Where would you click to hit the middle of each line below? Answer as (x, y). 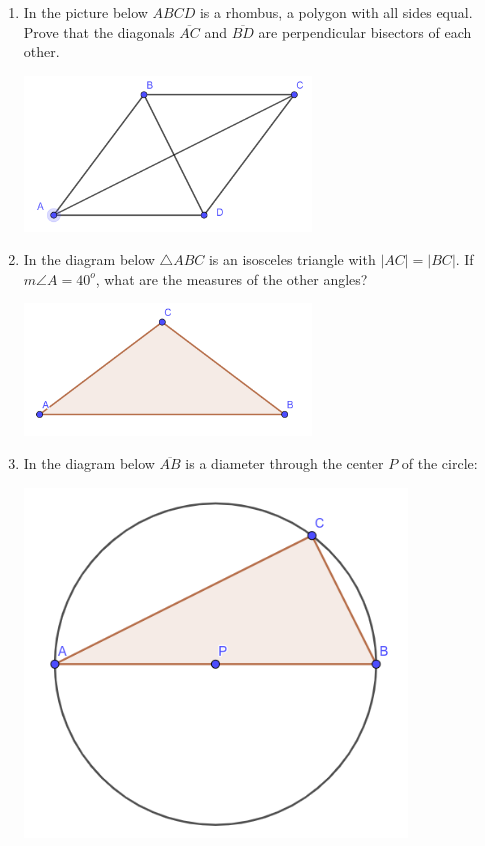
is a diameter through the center (284, 463)
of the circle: (439, 463)
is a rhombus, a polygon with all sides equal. (336, 12)
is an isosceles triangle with (292, 259)
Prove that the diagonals (99, 31)
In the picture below (85, 12)
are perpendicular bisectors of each (365, 31)
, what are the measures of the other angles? (231, 278)
